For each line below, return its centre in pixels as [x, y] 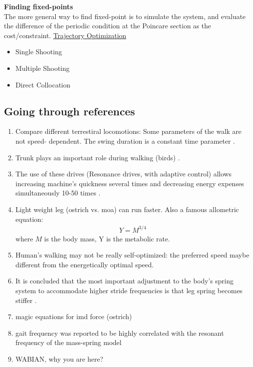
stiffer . [26, 300]
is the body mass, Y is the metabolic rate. [107, 238]
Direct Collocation [43, 84]
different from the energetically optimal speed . [84, 264]
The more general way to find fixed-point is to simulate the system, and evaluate [125, 16]
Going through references [70, 111]
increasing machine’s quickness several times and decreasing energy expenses [130, 183]
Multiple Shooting [42, 68]
